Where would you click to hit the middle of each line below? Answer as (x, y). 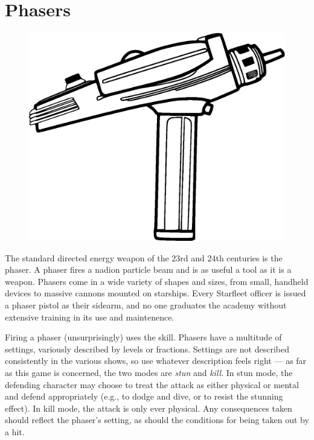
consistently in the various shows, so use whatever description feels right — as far (156, 361)
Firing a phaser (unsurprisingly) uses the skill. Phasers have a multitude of (143, 337)
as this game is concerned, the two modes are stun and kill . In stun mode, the (149, 372)
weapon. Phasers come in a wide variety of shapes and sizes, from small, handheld (157, 281)
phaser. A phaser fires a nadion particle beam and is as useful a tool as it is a (148, 269)
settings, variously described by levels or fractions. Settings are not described (147, 349)
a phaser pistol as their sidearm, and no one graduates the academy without (146, 305)
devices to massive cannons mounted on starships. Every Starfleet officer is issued (155, 293)
